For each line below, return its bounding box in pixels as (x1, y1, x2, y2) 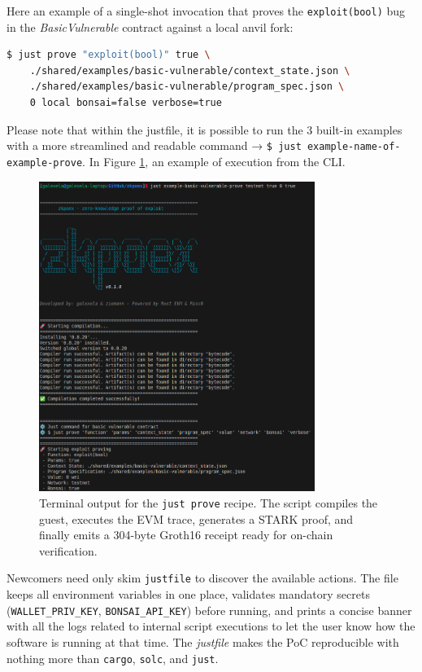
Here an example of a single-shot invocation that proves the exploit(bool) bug (7, 2, 406, 19)
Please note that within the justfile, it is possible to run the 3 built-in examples (7, 121, 402, 138)
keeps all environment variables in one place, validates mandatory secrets (7, 586, 370, 603)
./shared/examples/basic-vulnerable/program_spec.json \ (29, 81, 345, 93)
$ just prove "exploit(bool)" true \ (7, 49, 211, 61)
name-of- (354, 141, 401, 153)
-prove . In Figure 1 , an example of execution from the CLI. (47, 152, 346, 169)
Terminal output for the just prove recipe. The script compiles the (39, 494, 378, 512)
